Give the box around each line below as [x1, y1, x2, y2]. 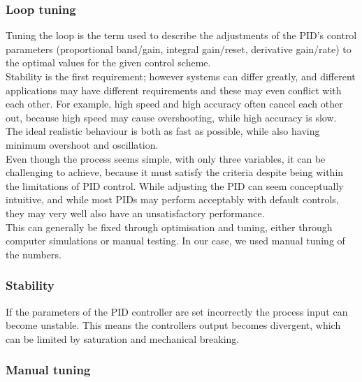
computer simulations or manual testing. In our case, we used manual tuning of [6, 233, 345, 248]
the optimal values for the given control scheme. [6, 55, 211, 70]
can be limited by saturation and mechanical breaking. [6, 331, 240, 346]
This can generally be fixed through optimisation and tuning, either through [6, 219, 333, 234]
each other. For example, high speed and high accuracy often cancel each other [6, 96, 343, 111]
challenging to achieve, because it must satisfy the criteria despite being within [6, 165, 344, 179]
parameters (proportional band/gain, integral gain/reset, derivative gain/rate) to [6, 41, 352, 56]
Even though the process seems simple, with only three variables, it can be [6, 151, 326, 166]
